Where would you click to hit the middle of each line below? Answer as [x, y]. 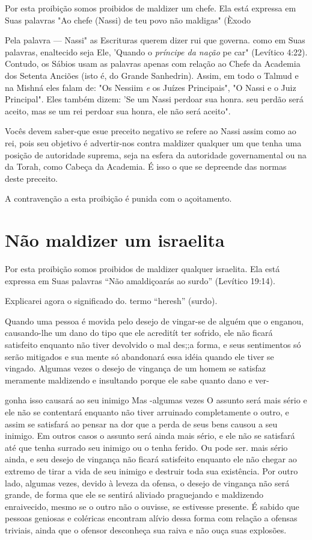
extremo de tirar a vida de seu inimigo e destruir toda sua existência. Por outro [151, 470]
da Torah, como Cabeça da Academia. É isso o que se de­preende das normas [146, 166]
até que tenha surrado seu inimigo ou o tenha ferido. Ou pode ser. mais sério [146, 447]
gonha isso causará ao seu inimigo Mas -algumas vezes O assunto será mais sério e [156, 400]
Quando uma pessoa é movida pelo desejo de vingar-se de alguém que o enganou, [154, 321]
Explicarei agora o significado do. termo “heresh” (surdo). [111, 301]
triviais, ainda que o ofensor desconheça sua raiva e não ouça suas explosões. [146, 529]
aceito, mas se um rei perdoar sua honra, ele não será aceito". [118, 110]
